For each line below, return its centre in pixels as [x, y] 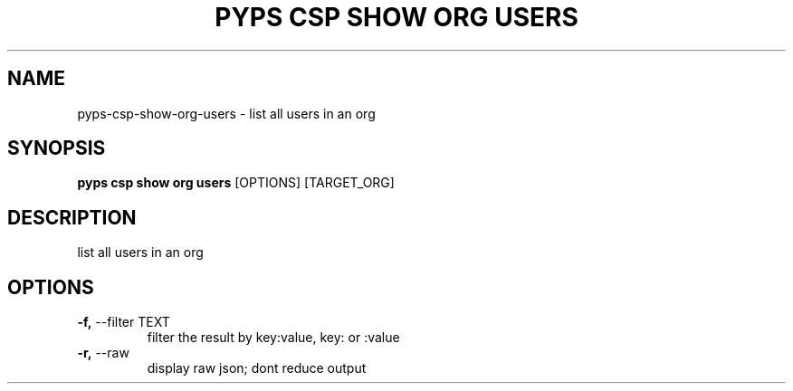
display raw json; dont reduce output [257, 368]
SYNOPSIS [57, 148]
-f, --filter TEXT [124, 322]
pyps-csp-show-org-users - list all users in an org [226, 113]
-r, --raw [103, 353]
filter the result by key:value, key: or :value [273, 338]
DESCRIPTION [72, 217]
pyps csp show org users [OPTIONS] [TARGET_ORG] [236, 183]
